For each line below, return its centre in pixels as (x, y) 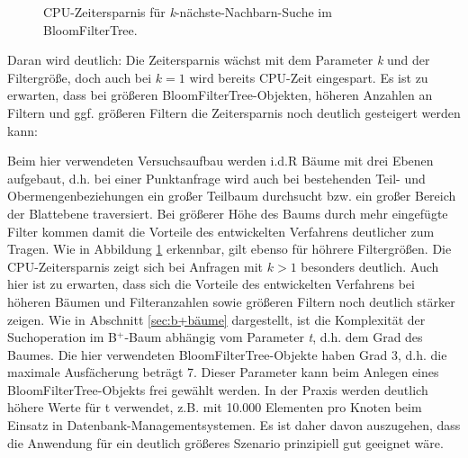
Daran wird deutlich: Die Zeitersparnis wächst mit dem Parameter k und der (219, 60)
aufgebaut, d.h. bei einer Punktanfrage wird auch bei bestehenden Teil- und (216, 178)
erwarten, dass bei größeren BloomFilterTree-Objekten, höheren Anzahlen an (220, 95)
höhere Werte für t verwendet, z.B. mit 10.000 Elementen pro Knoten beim (215, 407)
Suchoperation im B (62, 337)
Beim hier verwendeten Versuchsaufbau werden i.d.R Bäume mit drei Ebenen (220, 161)
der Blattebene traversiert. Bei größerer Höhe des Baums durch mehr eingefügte (228, 213)
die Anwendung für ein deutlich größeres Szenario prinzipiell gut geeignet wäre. (225, 442)
